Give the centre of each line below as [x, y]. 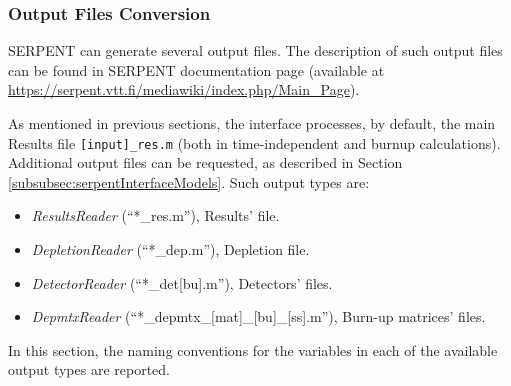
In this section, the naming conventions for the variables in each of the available [253, 349]
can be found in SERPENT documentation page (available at [196, 69]
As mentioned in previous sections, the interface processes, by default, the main [252, 123]
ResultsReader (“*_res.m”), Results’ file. [155, 215]
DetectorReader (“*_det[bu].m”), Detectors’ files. [182, 282]
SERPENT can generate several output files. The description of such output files [255, 50]
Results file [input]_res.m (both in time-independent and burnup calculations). [254, 142]
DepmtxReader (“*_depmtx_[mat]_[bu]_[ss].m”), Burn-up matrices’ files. [258, 316]
